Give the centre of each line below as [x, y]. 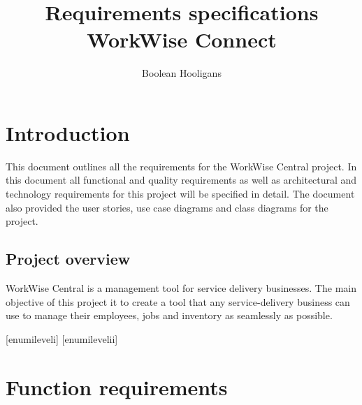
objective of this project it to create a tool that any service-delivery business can [178, 301]
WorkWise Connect [182, 39]
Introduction [68, 132]
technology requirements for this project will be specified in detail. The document [180, 194]
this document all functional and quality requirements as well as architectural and [181, 180]
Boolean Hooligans [182, 73]
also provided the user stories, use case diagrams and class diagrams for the [167, 207]
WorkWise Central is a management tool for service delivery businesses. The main [181, 288]
